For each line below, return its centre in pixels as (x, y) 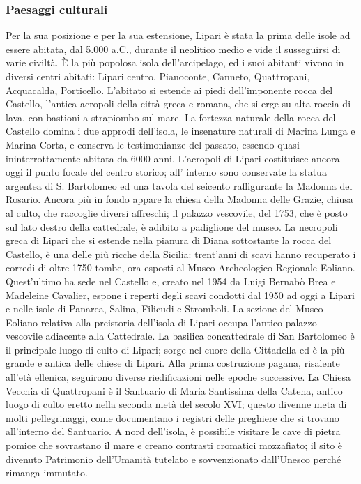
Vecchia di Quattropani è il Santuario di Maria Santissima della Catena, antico (174, 390)
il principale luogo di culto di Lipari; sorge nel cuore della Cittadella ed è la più (175, 349)
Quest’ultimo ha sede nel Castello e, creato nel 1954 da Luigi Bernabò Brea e (171, 281)
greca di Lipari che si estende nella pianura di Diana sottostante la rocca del (169, 240)
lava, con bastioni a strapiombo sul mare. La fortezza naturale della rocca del (171, 117)
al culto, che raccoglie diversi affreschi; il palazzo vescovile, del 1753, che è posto (177, 212)
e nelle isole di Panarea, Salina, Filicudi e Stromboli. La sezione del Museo (164, 309)
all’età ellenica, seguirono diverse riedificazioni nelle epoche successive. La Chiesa (178, 377)
